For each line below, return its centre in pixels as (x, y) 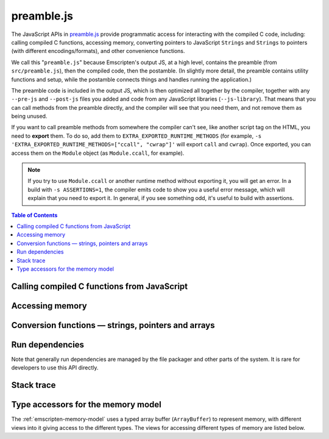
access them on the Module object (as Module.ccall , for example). (98, 153)
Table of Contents (34, 215)
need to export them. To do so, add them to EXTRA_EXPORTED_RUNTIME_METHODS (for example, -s (136, 136)
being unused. (29, 116)
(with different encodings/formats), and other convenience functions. (98, 51)
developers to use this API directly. (55, 368)
